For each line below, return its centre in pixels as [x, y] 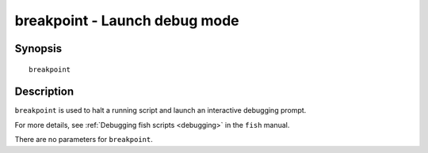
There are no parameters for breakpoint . [84, 140]
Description [44, 92]
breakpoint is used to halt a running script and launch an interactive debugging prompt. [160, 110]
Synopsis [38, 49]
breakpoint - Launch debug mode [127, 21]
